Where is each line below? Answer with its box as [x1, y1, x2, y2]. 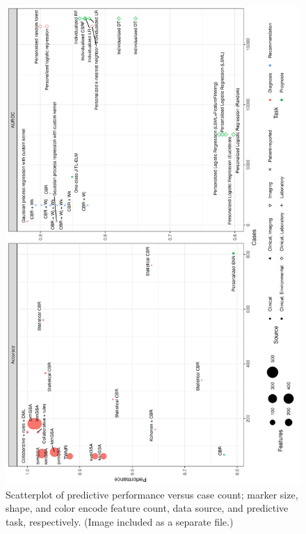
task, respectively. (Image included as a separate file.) [6, 514, 234, 528]
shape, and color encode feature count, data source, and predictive [6, 501, 289, 515]
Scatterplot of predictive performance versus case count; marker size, [6, 487, 298, 501]
